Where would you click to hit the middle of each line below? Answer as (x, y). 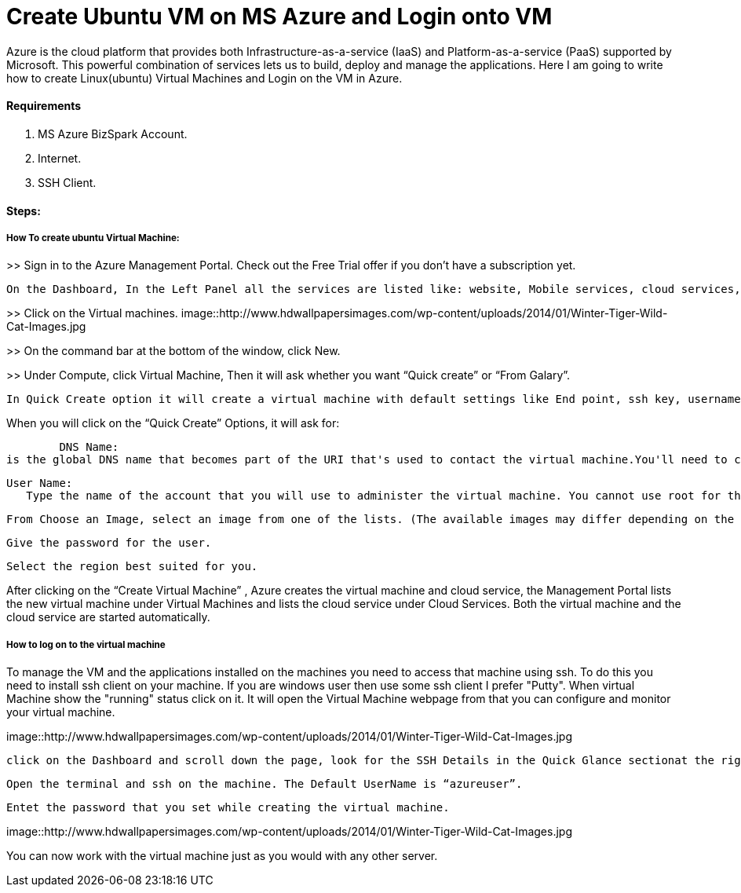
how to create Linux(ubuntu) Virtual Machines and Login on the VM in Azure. (204, 78)
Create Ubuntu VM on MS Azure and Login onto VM (279, 16)
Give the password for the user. (109, 543)
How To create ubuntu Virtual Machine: (93, 238)
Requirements (44, 106)
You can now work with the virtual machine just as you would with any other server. (222, 856)
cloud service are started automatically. (108, 617)
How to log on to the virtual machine (86, 644)
